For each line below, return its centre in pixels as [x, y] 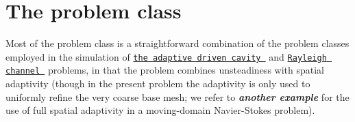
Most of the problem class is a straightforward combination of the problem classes [177, 43]
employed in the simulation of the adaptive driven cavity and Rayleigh [166, 56]
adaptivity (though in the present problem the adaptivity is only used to [158, 83]
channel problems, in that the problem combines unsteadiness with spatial [165, 70]
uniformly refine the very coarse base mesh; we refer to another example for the [177, 96]
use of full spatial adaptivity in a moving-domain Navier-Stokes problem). [160, 110]
